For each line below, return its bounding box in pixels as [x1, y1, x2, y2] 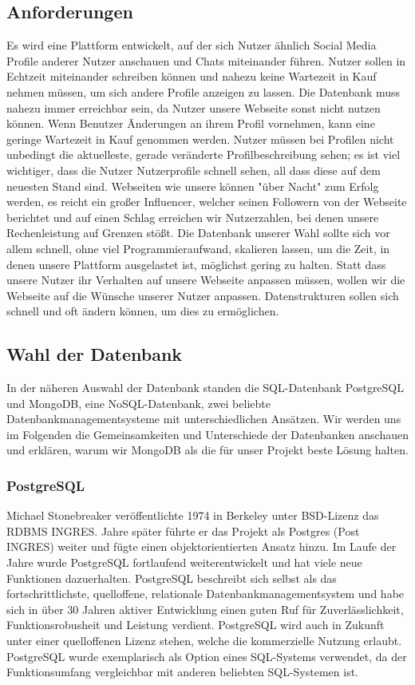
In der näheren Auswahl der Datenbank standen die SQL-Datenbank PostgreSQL [6, 379, 405, 396]
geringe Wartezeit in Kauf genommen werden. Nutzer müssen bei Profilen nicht [6, 130, 394, 147]
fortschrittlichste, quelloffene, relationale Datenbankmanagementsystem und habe [6, 585, 405, 602]
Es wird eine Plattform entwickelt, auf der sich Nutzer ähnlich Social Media [6, 37, 377, 53]
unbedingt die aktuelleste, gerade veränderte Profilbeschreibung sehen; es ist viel [6, 146, 401, 163]
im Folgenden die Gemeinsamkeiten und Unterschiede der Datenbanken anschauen [6, 426, 409, 442]
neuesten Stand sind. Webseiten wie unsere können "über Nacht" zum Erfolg [6, 177, 379, 194]
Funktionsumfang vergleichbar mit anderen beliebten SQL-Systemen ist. [6, 663, 358, 680]
